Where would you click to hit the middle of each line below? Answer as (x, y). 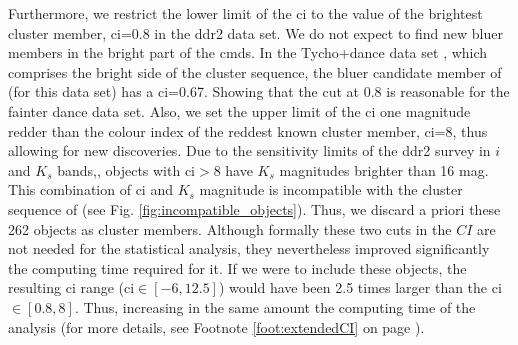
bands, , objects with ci (126, 169)
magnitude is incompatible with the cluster (331, 189)
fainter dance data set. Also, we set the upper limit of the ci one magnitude (239, 110)
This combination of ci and (90, 189)
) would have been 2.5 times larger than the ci (360, 287)
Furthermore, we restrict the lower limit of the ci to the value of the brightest (245, 13)
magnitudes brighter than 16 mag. (384, 169)
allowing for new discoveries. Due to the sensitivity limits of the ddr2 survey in (249, 150)
